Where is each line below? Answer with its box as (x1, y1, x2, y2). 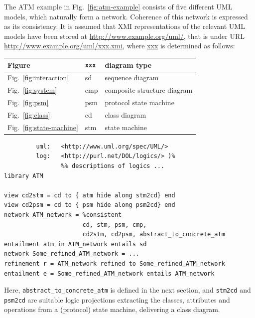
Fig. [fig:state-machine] (7, 122, 78, 132)
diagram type (105, 59, 152, 70)
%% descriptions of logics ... (61, 162, 165, 170)
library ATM (4, 172, 43, 179)
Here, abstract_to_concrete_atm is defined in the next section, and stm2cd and (4, 285, 251, 295)
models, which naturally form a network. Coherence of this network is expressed (4, 11, 248, 21)
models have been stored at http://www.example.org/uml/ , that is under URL (4, 30, 245, 41)
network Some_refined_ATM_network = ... (4, 250, 140, 258)
